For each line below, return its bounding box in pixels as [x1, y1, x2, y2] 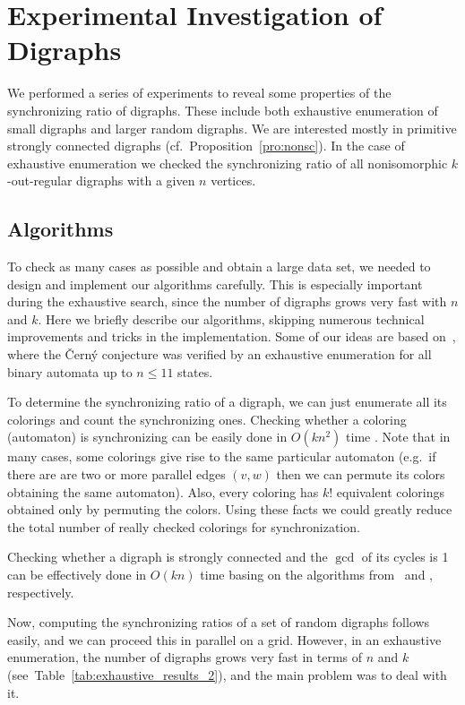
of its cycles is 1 [361, 547, 449, 566]
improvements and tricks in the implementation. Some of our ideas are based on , [7, 327, 456, 346]
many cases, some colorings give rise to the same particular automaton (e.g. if [7, 447, 436, 466]
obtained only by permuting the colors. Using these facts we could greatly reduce [7, 500, 452, 519]
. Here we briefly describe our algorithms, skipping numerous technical [38, 309, 425, 328]
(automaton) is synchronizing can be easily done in [7, 427, 288, 446]
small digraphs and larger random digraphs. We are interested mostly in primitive [7, 118, 457, 137]
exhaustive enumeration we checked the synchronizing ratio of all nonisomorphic [7, 153, 448, 172]
